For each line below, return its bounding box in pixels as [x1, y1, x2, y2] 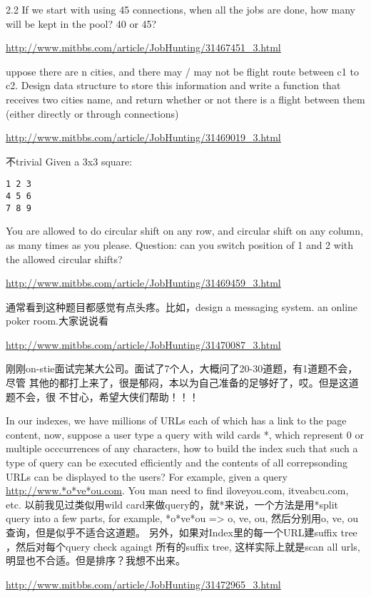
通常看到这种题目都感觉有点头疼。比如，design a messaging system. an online [6, 299, 358, 314]
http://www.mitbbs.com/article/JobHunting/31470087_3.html [6, 337, 281, 352]
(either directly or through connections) [6, 106, 179, 121]
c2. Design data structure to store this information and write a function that [6, 78, 341, 93]
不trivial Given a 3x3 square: [6, 153, 133, 168]
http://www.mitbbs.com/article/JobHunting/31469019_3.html [6, 130, 281, 145]
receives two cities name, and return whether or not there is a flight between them [6, 91, 365, 106]
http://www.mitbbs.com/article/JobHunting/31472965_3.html [6, 576, 281, 591]
